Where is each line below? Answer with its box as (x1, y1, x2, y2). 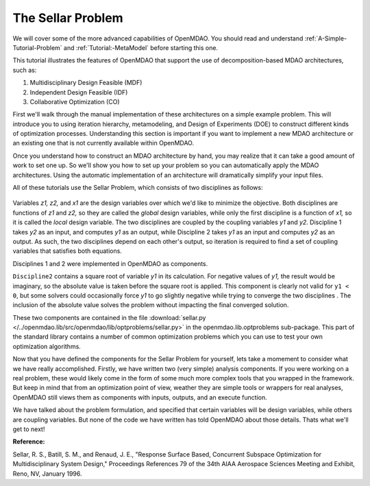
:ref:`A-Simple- (304, 34, 347, 42)
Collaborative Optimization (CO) (29, 97, 120, 106)
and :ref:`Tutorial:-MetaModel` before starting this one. (63, 43, 219, 51)
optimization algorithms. (12, 342, 82, 350)
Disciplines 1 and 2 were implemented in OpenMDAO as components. (12, 259, 208, 267)
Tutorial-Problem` (12, 43, 62, 51)
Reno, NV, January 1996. (12, 470, 82, 478)
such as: (12, 66, 37, 74)
